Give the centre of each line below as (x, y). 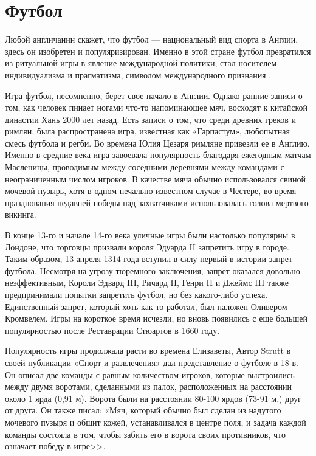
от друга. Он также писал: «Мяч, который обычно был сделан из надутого (143, 410)
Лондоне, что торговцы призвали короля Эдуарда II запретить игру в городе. (147, 247)
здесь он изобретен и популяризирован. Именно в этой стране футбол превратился (158, 51)
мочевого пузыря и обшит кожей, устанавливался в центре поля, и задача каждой (156, 422)
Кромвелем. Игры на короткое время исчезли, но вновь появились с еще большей (156, 318)
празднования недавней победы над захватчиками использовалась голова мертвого (157, 202)
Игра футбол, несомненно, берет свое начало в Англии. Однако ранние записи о (154, 95)
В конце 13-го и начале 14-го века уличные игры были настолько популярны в (150, 235)
